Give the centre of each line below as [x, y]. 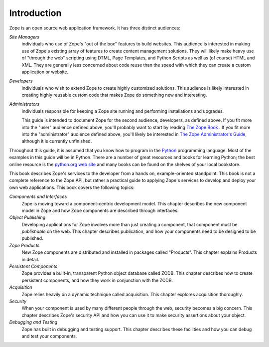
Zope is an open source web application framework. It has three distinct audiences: [95, 28]
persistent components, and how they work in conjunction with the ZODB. [97, 280]
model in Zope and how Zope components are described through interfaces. [100, 210]
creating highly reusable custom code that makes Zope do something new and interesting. [114, 95]
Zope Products [24, 245]
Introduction [35, 13]
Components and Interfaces [38, 196]
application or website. [45, 72]
